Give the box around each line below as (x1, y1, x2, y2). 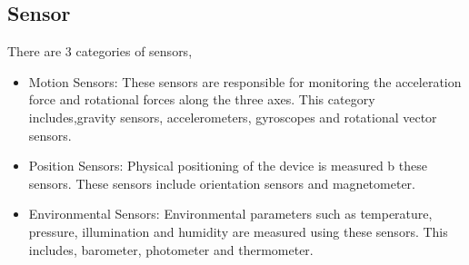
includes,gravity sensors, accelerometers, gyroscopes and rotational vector (28, 107, 437, 126)
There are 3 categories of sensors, (7, 42, 193, 61)
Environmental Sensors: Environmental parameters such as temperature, (28, 204, 433, 223)
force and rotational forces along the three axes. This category (28, 90, 375, 109)
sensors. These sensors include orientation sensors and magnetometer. (28, 173, 415, 192)
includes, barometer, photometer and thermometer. (28, 240, 314, 259)
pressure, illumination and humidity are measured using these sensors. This (28, 221, 448, 240)
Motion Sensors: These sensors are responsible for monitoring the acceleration (28, 72, 462, 91)
